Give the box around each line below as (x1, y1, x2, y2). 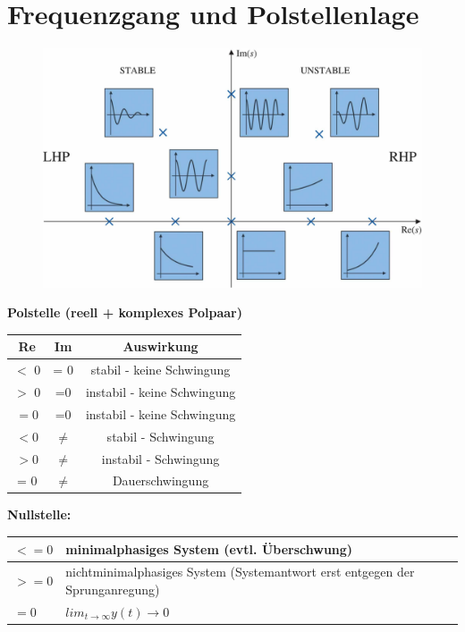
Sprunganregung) (65, 579, 160, 598)
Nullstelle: (7, 505, 72, 524)
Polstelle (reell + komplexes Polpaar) (7, 303, 243, 322)
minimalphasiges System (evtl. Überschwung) (65, 539, 353, 558)
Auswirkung (123, 337, 199, 356)
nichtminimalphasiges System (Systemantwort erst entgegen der (65, 562, 415, 581)
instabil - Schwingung (101, 449, 220, 468)
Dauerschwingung (112, 471, 209, 490)
